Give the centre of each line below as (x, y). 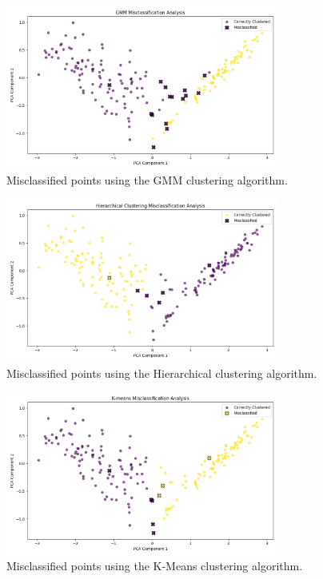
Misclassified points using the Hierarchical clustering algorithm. (162, 373)
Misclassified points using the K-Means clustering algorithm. (155, 566)
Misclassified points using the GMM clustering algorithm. (147, 180)
